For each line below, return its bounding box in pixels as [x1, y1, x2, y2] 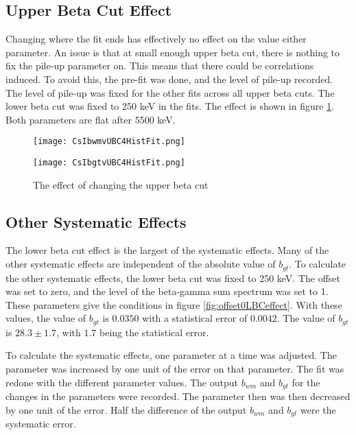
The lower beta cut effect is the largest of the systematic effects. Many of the [5, 243, 329, 257]
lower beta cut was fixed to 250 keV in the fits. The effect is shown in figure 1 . [5, 99, 335, 113]
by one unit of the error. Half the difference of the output [5, 402, 247, 416]
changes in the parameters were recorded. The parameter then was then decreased [5, 388, 351, 403]
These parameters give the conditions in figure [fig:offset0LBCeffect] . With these [5, 297, 342, 311]
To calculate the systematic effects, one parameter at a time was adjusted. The [5, 348, 337, 362]
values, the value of [5, 311, 86, 325]
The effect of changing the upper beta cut [33, 177, 209, 191]
